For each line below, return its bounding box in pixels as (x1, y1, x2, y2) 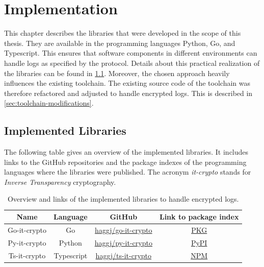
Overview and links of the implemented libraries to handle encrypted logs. (7, 193, 239, 204)
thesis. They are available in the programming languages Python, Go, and (4, 37, 235, 48)
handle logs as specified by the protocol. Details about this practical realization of (4, 57, 260, 68)
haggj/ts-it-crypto (95, 250, 152, 260)
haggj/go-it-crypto (95, 224, 152, 235)
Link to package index (159, 211, 239, 222)
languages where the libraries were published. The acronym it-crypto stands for (4, 166, 251, 177)
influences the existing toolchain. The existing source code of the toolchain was (4, 78, 251, 88)
